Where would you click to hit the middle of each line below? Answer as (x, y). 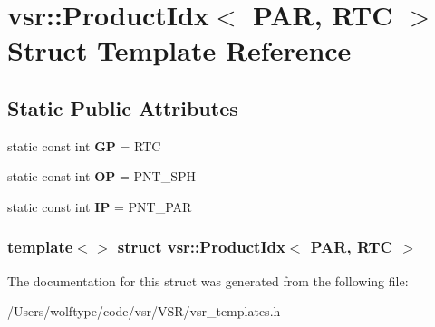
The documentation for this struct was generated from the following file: (208, 280)
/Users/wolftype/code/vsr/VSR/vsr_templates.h (144, 311)
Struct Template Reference (179, 50)
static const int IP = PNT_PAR (100, 206)
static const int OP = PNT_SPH (101, 176)
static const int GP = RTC (84, 145)
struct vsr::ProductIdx (201, 247)
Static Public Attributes (123, 107)
